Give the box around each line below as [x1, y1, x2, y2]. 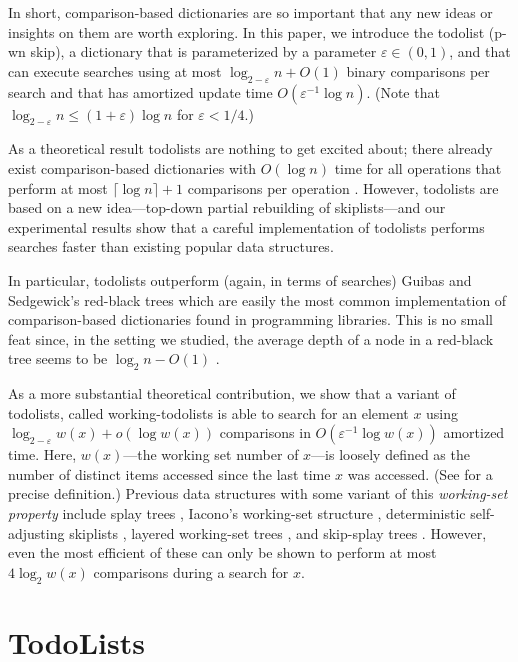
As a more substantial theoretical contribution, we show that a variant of [8, 383, 456, 404]
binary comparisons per [346, 60, 490, 81]
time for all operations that [334, 157, 502, 178]
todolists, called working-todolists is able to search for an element [8, 402, 409, 423]
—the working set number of [123, 444, 299, 465]
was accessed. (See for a [347, 463, 493, 484]
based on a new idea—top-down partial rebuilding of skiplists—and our [8, 197, 446, 218]
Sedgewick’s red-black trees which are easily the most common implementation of [8, 289, 507, 310]
